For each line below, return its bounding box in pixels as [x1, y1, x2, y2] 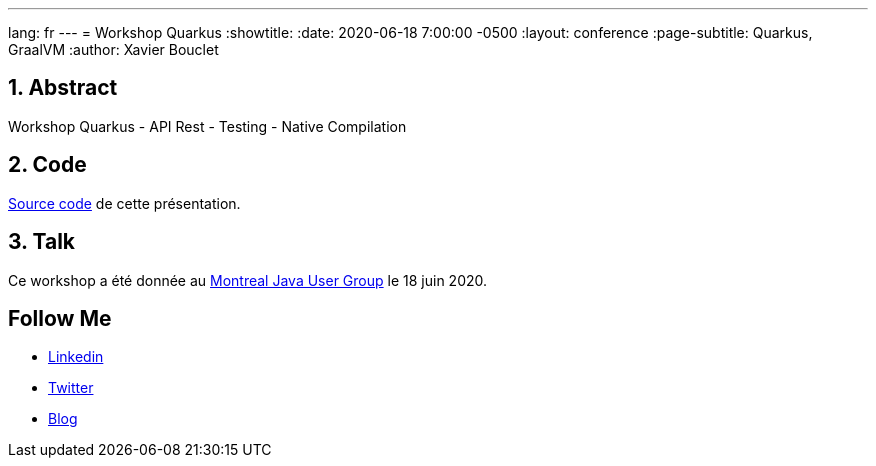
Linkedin [48, 348, 104, 366]
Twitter [48, 379, 94, 397]
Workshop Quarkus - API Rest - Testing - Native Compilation [8, 117, 407, 135]
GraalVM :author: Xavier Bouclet [8, 41, 219, 58]
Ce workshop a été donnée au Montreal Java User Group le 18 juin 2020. [8, 271, 488, 289]
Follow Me [8, 305, 112, 331]
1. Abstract [8, 75, 118, 101]
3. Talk [8, 229, 75, 255]
